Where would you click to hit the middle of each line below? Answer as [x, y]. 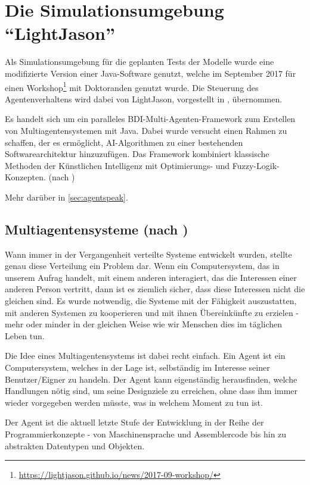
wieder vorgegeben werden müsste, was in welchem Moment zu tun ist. [134, 402]
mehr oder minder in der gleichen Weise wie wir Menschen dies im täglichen [144, 324]
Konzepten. [25, 177]
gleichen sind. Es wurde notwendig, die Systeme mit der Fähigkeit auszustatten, [151, 301]
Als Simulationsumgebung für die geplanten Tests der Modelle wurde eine [139, 62]
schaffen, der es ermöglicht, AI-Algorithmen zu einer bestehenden [124, 142]
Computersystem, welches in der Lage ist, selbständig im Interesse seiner [137, 367]
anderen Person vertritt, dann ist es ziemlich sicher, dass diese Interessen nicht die [155, 289]
